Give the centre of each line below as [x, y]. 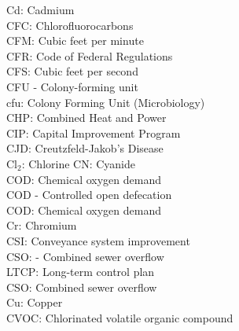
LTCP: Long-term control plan [81, 272]
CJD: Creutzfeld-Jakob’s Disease [85, 148]
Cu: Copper [35, 302]
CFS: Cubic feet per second [72, 71]
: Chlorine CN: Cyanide [79, 163]
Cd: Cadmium [40, 9]
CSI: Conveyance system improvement [98, 240]
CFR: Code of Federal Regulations [90, 55]
